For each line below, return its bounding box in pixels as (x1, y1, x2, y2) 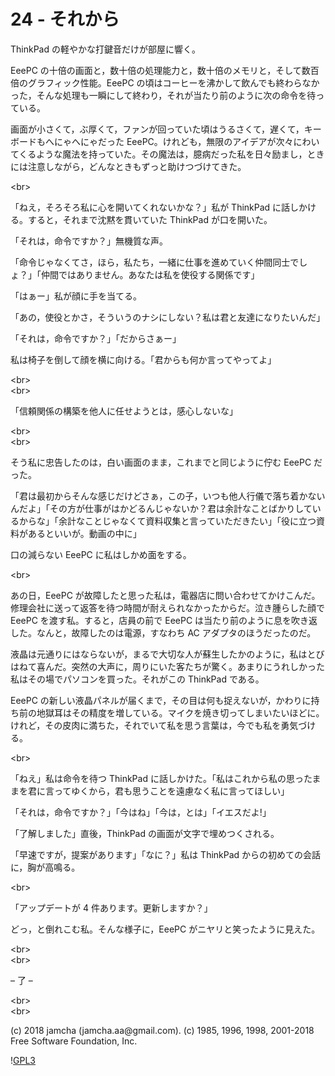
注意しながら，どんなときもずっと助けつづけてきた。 (27, 160, 247, 172)
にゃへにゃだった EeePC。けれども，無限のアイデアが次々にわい (53, 135, 320, 147)
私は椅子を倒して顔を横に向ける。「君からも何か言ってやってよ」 (10, 353, 277, 365)
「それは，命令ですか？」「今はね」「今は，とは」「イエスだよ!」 (10, 806, 272, 818)
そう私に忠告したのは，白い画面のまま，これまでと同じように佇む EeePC (10, 456, 312, 468)
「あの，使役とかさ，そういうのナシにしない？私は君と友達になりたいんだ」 (10, 311, 326, 323)
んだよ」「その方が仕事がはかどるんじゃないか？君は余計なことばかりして (10, 502, 313, 514)
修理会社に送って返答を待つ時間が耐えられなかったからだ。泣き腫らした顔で (10, 601, 325, 614)
